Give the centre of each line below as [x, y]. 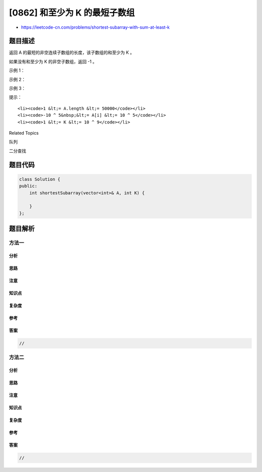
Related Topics [24, 133]
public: [28, 186]
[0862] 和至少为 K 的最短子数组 [72, 13]
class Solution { [40, 179]
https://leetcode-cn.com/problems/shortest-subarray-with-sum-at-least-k [95, 27]
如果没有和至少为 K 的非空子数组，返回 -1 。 [53, 61]
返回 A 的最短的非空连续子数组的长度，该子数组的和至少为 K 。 [72, 52]
